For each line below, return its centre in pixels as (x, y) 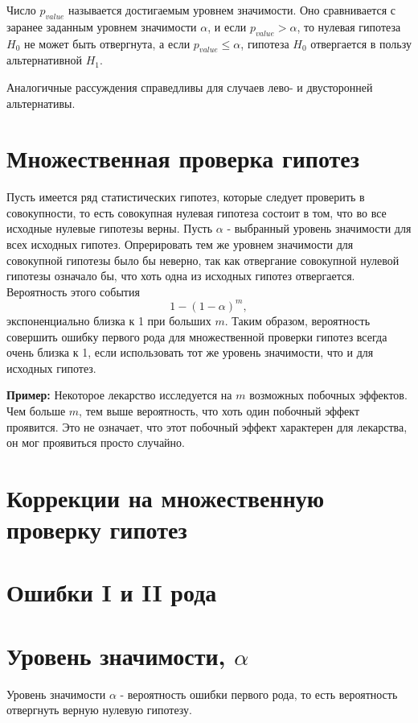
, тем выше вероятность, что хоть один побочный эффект (219, 410)
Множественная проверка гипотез (183, 158)
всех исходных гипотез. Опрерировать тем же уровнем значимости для (180, 244)
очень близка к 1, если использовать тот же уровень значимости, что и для (190, 352)
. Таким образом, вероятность (297, 320)
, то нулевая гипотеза (349, 26)
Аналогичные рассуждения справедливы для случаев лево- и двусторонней (190, 87)
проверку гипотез (97, 529)
